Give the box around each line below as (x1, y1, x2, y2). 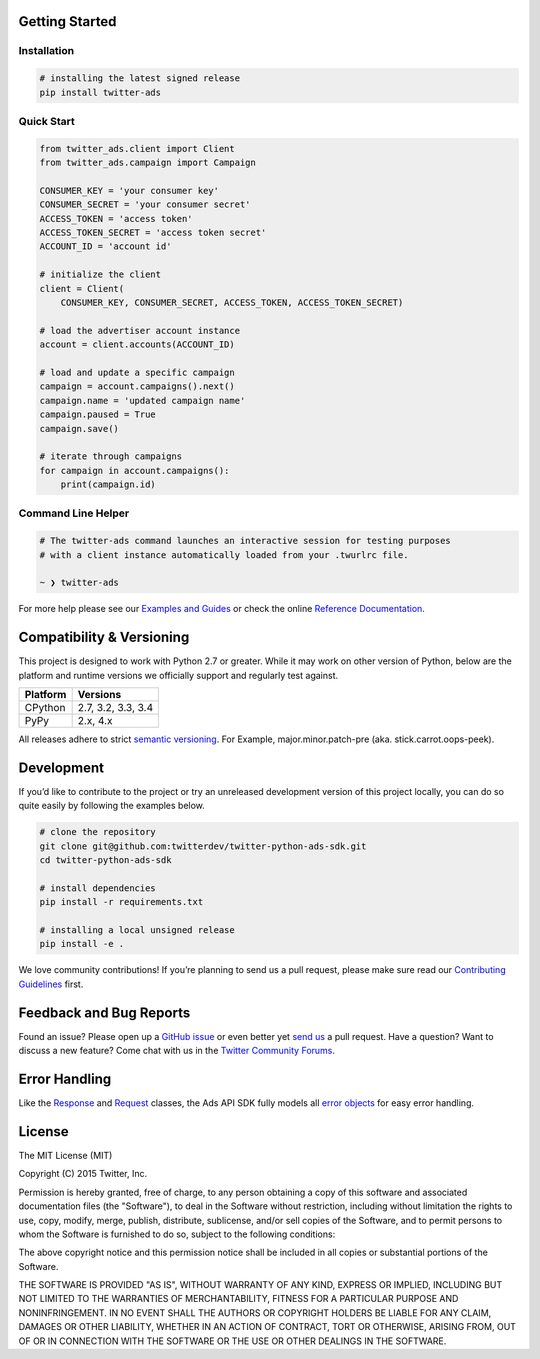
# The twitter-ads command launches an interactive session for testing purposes (39, 535, 452, 547)
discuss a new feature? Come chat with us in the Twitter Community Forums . (18, 1045, 335, 1057)
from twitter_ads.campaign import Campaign (39, 157, 257, 169)
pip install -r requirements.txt (39, 896, 204, 908)
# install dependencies (39, 882, 157, 894)
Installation (18, 44, 75, 58)
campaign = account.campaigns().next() (39, 381, 235, 392)
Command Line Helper (18, 506, 130, 520)
